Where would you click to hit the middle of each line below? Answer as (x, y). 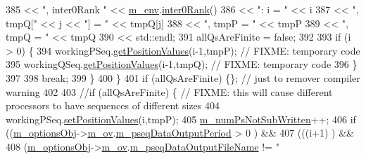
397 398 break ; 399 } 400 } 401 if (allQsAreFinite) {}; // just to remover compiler (183, 77)
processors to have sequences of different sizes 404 (113, 105)
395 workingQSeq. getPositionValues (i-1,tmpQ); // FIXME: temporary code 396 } (182, 64)
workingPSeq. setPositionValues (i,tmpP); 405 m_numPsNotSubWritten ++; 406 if (181, 119)
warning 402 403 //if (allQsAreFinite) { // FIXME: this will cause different (169, 91)
